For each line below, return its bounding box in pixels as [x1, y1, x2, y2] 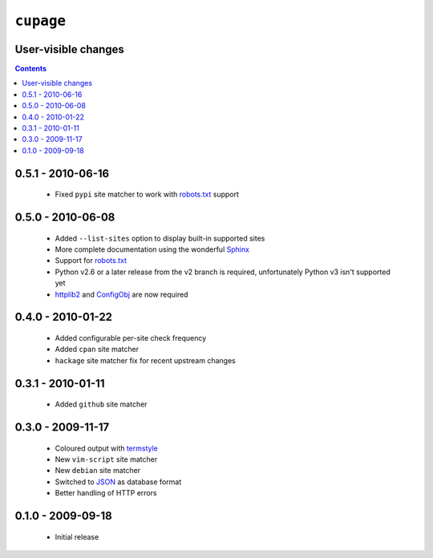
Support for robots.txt [55, 256, 127, 265]
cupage [14, 12, 67, 30]
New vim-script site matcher [55, 454, 158, 464]
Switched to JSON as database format [55, 477, 182, 487]
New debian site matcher [55, 466, 140, 475]
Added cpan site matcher [55, 345, 140, 354]
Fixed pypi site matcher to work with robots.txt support [55, 189, 240, 200]
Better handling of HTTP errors [55, 488, 157, 498]
